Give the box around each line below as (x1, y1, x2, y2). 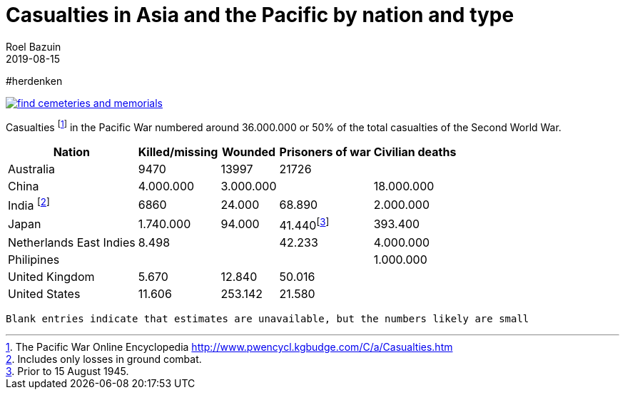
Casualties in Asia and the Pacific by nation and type (6, 3, 514, 27)
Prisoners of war (279, 145, 371, 160)
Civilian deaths (373, 145, 457, 160)
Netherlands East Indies (8, 235, 136, 250)
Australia (8, 162, 55, 177)
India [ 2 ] (8, 196, 50, 213)
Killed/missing (138, 145, 218, 160)
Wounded (221, 145, 276, 160)
